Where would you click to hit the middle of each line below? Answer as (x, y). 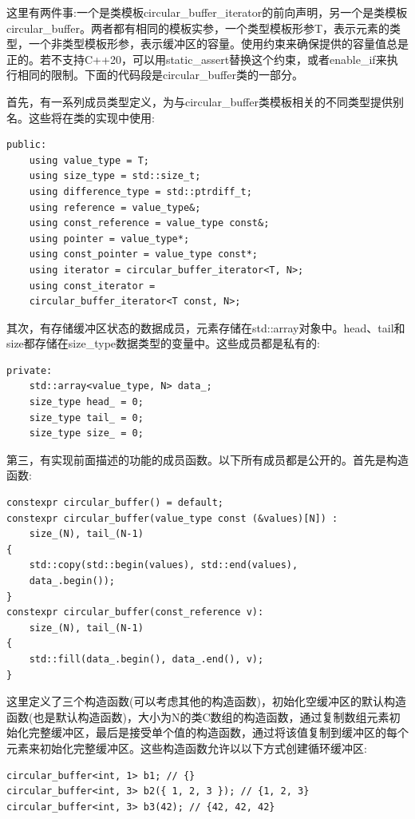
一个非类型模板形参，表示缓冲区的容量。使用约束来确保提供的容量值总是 (218, 44)
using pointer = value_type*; (109, 239)
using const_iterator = (92, 286)
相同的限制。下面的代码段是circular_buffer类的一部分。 (160, 75)
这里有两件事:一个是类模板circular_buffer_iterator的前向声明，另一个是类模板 (207, 12)
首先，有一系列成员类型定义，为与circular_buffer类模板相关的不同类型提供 (200, 101)
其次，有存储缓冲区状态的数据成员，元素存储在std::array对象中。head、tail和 (206, 327)
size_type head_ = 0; (86, 402)
